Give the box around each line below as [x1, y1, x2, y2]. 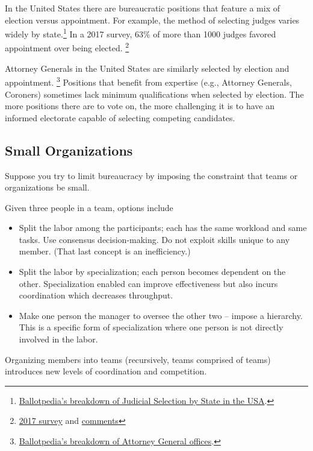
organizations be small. [5, 181, 90, 194]
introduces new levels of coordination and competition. [5, 365, 207, 377]
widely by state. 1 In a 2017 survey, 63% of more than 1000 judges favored [5, 26, 276, 40]
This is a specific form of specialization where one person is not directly [19, 321, 284, 333]
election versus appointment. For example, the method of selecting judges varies [5, 13, 300, 26]
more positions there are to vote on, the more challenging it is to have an [5, 99, 274, 112]
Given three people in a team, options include [5, 201, 173, 213]
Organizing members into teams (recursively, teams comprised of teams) [5, 353, 271, 365]
